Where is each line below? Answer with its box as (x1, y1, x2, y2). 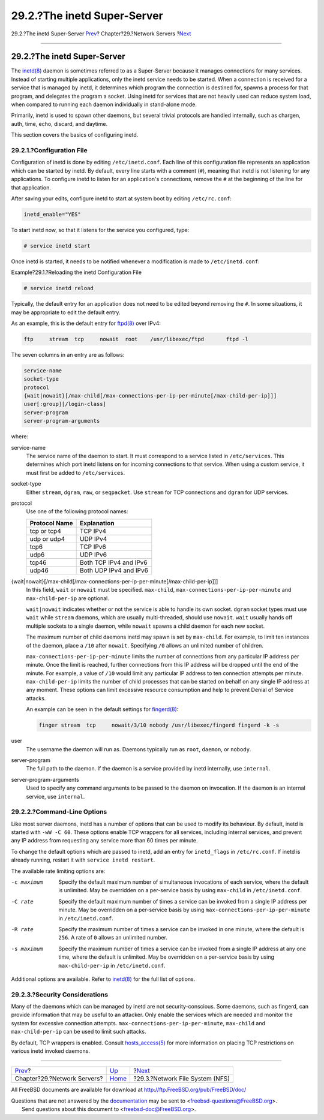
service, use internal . (26, 793, 85, 800)
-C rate (11, 898, 34, 905)
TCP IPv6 (80, 543, 106, 551)
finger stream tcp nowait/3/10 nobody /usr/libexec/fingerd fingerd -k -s (38, 722, 280, 728)
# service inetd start (23, 242, 91, 249)
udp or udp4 (29, 534, 65, 543)
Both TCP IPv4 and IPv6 (80, 558, 148, 567)
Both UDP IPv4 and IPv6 (80, 566, 148, 574)
